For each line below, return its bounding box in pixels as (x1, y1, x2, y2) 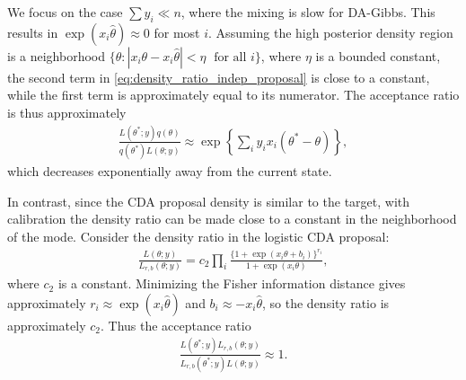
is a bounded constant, (315, 46, 441, 65)
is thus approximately (7, 102, 127, 121)
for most (154, 22, 200, 41)
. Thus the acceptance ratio (100, 315, 251, 334)
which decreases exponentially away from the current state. (7, 162, 332, 181)
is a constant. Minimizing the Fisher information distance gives (57, 274, 406, 293)
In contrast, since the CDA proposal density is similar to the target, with (7, 191, 410, 210)
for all (214, 50, 247, 64)
